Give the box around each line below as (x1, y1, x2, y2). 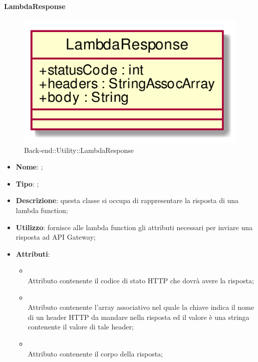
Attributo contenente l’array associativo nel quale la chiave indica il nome (28, 302, 254, 312)
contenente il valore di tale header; (28, 321, 134, 332)
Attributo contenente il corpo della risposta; (28, 348, 163, 358)
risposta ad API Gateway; (16, 232, 96, 242)
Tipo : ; (16, 178, 39, 189)
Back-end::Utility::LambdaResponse (24, 144, 134, 155)
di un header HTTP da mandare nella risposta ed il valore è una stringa (28, 311, 249, 322)
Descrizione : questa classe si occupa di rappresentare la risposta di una (16, 195, 239, 206)
